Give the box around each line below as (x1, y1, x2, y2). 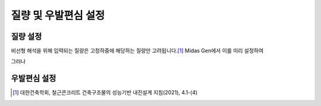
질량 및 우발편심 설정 (11, 9, 105, 22)
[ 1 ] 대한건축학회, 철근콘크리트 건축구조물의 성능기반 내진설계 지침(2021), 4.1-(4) (12, 89, 198, 96)
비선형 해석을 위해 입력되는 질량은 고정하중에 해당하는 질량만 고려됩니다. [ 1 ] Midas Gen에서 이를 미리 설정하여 (11, 47, 264, 54)
